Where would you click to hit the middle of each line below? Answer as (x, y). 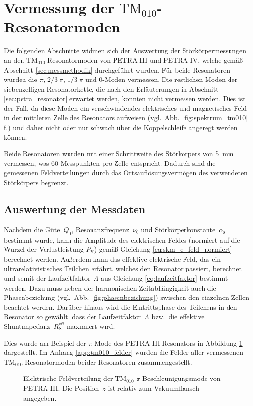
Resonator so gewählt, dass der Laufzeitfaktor (73, 316)
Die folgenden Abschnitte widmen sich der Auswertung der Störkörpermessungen (125, 50)
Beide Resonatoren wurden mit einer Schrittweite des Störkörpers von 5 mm (119, 153)
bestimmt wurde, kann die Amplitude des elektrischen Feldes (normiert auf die (122, 239)
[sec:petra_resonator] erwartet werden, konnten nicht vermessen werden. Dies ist (125, 98)
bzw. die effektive (178, 316)
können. (16, 137)
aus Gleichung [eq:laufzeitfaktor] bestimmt (164, 278)
